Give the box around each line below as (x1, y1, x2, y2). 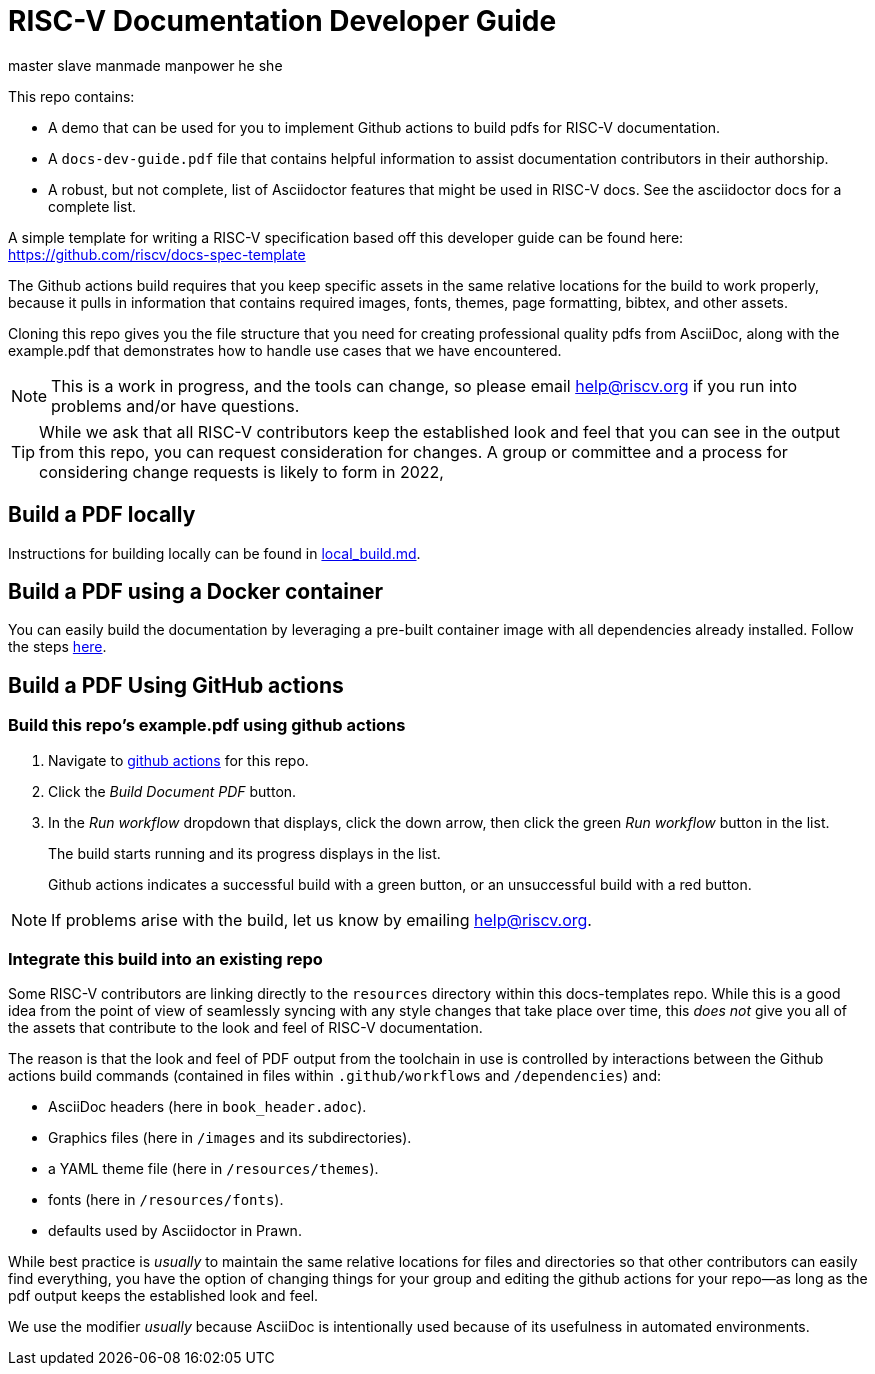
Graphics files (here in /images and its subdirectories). (48, 1129, 412, 1147)
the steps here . (8, 638, 107, 656)
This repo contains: (8, 87, 135, 105)
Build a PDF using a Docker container (8, 579, 384, 605)
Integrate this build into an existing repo (8, 949, 323, 970)
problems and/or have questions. (51, 395, 300, 416)
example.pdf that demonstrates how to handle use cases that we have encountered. (8, 341, 562, 359)
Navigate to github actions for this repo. (48, 751, 309, 769)
